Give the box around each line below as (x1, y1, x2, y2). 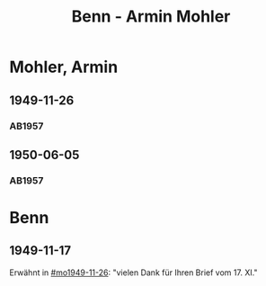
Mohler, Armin (9, 57, 119, 77)
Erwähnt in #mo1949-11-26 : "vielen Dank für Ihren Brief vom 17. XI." (9, 267, 258, 278)
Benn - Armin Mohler (71, 6, 231, 27)
